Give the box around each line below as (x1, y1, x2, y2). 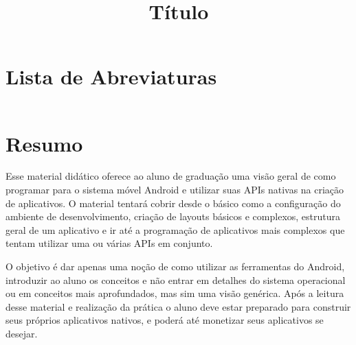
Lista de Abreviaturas (5, 62, 217, 91)
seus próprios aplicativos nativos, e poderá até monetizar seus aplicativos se (5, 313, 324, 327)
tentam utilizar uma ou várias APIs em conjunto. (5, 236, 213, 250)
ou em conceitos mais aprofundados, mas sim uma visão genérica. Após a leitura (5, 286, 344, 300)
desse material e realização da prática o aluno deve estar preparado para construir (5, 299, 351, 313)
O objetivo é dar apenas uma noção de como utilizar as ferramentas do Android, (5, 259, 345, 273)
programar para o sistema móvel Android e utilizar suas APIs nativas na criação (5, 182, 344, 197)
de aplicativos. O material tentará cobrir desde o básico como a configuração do (5, 195, 341, 210)
